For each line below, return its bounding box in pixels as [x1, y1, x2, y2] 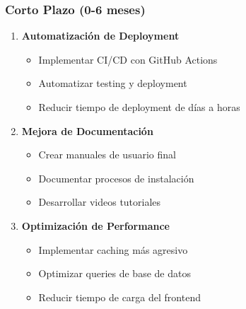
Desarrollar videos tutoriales [38, 194, 161, 209]
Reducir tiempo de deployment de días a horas [38, 100, 240, 114]
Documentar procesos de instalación [38, 170, 194, 185]
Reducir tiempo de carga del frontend [38, 289, 201, 304]
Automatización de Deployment [21, 28, 180, 43]
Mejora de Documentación [21, 123, 153, 138]
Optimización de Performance [21, 218, 170, 233]
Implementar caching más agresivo [38, 242, 188, 257]
